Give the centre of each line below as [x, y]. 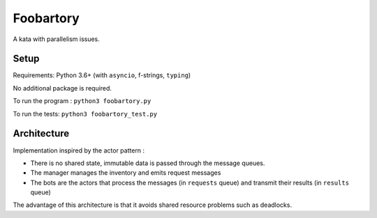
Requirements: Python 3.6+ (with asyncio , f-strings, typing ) [102, 75]
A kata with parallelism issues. [57, 39]
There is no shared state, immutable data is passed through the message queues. [148, 163]
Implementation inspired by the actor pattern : [79, 150]
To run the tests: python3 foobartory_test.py [85, 114]
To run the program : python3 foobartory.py [82, 101]
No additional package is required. [62, 88]
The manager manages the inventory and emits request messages [126, 173]
